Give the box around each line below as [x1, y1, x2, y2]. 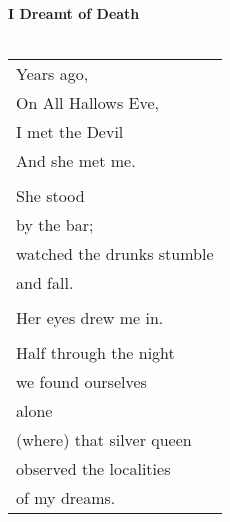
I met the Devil [16, 120, 124, 144]
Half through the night [16, 341, 175, 365]
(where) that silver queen [16, 428, 192, 452]
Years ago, [16, 62, 89, 86]
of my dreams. [16, 486, 116, 510]
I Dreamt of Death [8, 3, 140, 23]
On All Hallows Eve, [16, 91, 159, 115]
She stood [16, 184, 85, 208]
